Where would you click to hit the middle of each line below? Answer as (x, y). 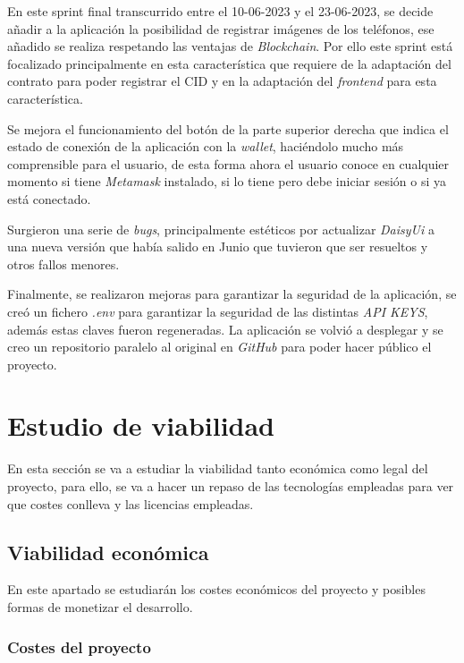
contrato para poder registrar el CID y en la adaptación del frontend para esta (222, 81)
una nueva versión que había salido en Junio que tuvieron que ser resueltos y (218, 246)
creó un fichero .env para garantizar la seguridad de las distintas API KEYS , (218, 311)
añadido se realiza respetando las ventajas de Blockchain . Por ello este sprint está (230, 46)
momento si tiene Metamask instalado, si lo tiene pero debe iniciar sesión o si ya (227, 181)
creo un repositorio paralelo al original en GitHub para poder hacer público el (219, 347)
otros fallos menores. (63, 263)
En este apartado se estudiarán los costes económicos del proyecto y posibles (216, 589)
